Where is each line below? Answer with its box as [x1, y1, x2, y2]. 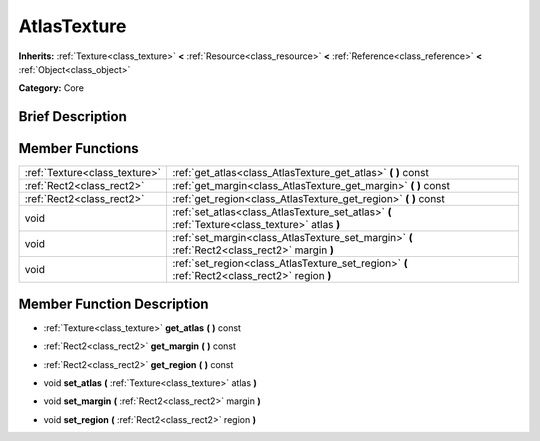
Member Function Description [18, 295, 209, 312]
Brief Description [18, 108, 127, 125]
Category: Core [18, 82, 85, 94]
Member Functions [18, 140, 139, 157]
